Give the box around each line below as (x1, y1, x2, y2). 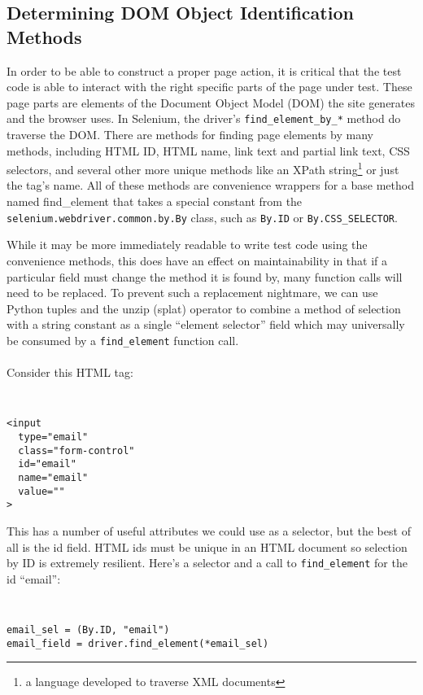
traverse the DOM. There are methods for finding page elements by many (7, 126, 373, 143)
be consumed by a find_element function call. (7, 331, 239, 348)
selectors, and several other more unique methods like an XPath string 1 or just (7, 159, 399, 177)
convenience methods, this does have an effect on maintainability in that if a (7, 251, 388, 269)
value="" (18, 485, 65, 497)
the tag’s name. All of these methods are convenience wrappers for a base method (7, 177, 414, 194)
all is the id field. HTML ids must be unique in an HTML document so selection (7, 538, 408, 555)
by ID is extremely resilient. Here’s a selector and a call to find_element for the (7, 554, 408, 571)
